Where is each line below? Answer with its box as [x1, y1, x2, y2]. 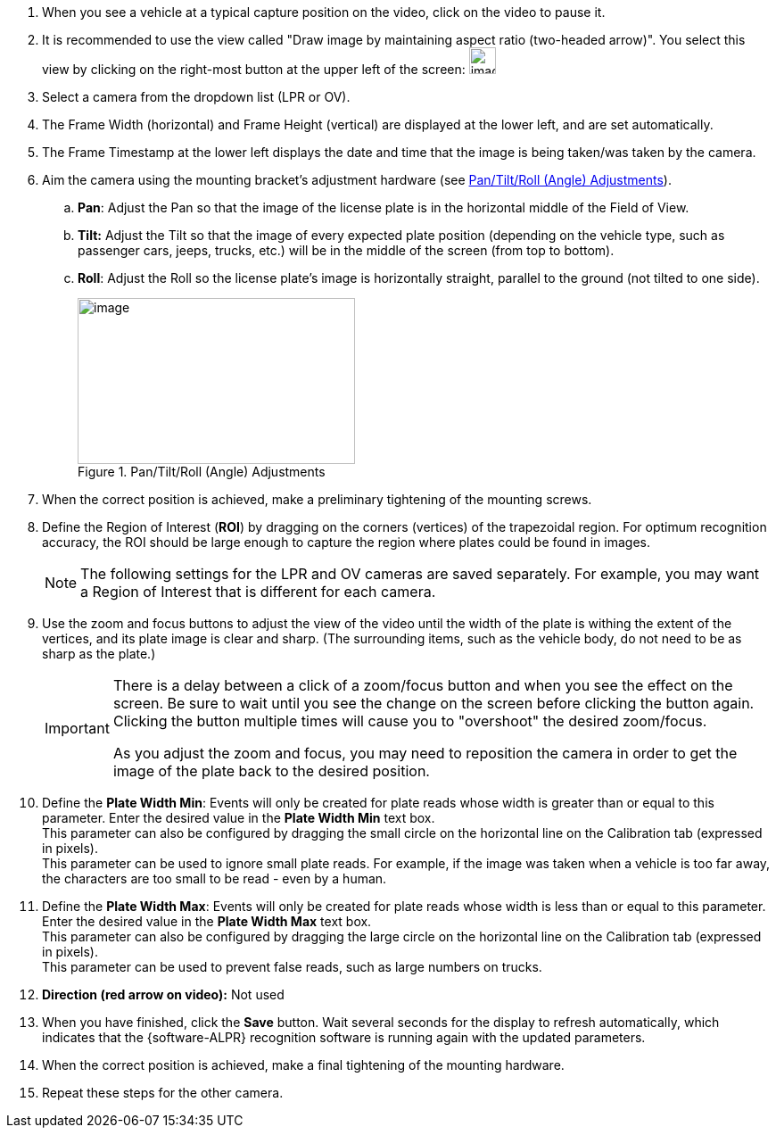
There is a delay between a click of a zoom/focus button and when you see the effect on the [112, 676, 733, 694]
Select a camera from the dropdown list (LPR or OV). [42, 89, 351, 104]
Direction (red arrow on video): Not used [42, 987, 285, 1002]
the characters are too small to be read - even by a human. [42, 871, 387, 886]
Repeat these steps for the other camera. [42, 1085, 284, 1100]
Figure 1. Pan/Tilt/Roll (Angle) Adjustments [78, 464, 326, 479]
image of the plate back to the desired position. [112, 762, 430, 780]
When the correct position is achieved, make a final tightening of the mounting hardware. [42, 1057, 565, 1073]
